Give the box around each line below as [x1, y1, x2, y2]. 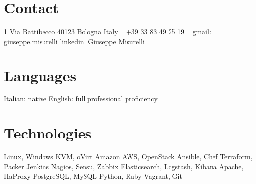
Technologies [4, 123, 92, 143]
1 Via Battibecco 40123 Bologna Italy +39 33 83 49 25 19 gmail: [4, 26, 211, 37]
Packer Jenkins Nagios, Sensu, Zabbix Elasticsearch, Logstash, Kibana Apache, [4, 161, 244, 171]
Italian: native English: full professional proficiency [4, 93, 158, 104]
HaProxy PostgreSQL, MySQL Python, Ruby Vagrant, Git [4, 171, 182, 181]
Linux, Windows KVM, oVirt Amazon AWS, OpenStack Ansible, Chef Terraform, [4, 151, 253, 162]
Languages [4, 65, 77, 85]
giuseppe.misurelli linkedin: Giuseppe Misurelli [4, 36, 145, 46]
